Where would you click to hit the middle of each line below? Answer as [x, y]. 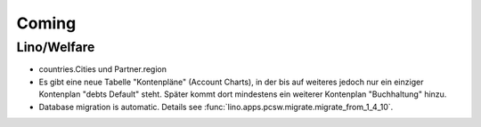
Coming [46, 23]
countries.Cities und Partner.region [103, 69]
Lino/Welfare [56, 47]
